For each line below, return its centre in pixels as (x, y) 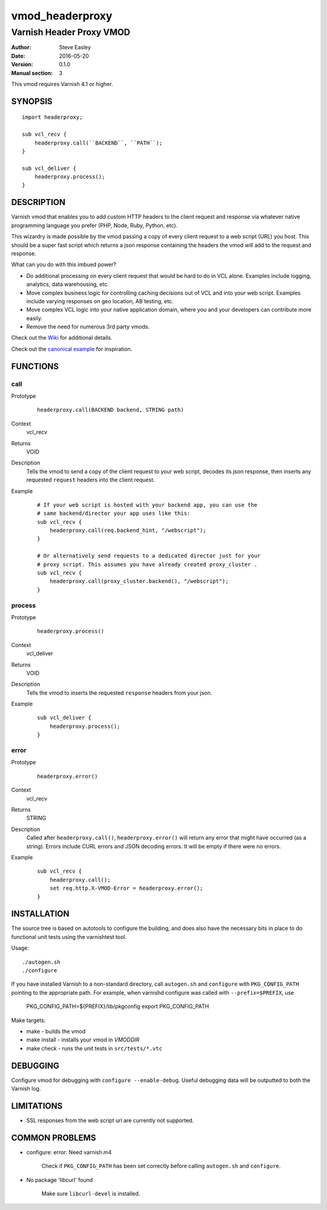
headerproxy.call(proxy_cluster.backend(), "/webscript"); (139, 581)
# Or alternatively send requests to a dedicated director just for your (149, 556)
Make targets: (28, 1020)
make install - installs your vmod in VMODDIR (83, 1040)
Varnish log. (26, 1088)
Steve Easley (75, 47)
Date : (18, 56)
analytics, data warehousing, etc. (68, 284)
